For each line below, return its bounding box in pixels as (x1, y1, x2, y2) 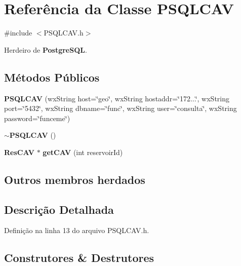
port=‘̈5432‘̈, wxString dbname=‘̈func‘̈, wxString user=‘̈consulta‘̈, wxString (4, 103, 237, 113)
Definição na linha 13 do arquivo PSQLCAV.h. (4, 225, 149, 236)
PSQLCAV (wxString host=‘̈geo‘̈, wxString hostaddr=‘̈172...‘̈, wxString (4, 93, 229, 103)
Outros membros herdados (4, 171, 145, 187)
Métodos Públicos (4, 69, 100, 85)
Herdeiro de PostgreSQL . (4, 44, 87, 55)
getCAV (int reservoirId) (43, 146, 123, 157)
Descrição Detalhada (4, 201, 114, 217)
